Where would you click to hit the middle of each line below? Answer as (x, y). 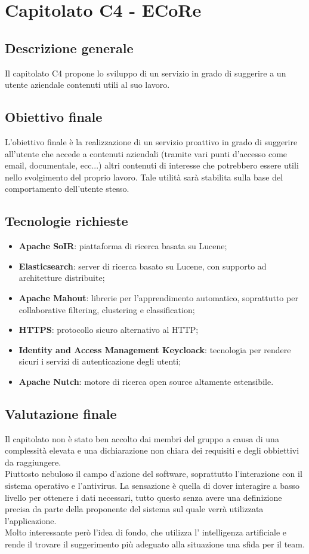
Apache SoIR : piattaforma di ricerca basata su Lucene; (123, 246)
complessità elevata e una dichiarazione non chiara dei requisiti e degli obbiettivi (152, 450)
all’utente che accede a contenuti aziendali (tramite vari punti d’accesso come (146, 153)
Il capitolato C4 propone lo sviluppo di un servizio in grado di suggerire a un (146, 73)
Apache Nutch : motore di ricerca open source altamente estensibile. (146, 381)
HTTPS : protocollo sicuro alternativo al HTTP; (109, 330)
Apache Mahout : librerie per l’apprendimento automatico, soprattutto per (158, 297)
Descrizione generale (69, 48)
